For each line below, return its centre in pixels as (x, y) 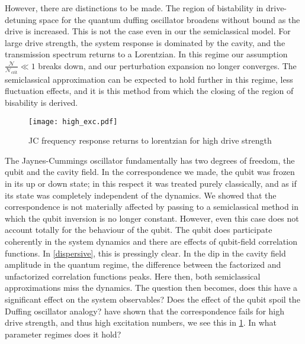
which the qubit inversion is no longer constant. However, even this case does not (152, 218)
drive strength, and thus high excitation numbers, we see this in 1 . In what (141, 322)
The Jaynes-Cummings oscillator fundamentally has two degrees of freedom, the (150, 160)
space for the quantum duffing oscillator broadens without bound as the (170, 19)
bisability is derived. (41, 102)
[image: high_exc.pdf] (73, 121)
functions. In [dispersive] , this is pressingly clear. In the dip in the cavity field (145, 253)
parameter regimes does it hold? (63, 334)
